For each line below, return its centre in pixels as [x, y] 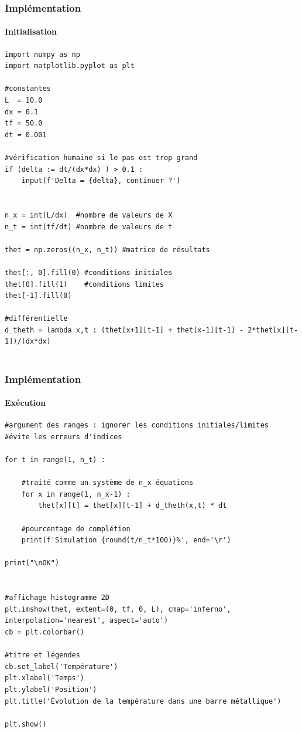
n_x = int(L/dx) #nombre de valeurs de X [89, 215]
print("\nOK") [32, 563]
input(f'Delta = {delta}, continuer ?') [101, 181]
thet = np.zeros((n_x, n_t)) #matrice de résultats [107, 250]
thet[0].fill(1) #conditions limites [85, 284]
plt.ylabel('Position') [51, 689]
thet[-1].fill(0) [38, 296]
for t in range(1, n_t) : [55, 460]
